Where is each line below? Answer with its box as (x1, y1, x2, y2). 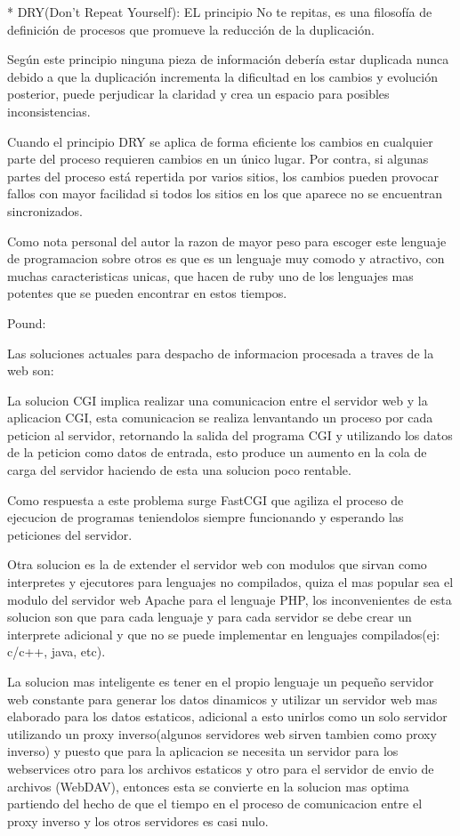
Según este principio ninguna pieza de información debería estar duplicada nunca (7, 50, 449, 68)
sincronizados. (7, 201, 83, 220)
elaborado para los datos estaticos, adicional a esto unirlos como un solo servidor (7, 707, 448, 726)
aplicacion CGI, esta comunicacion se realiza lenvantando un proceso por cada (7, 408, 433, 427)
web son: (7, 361, 54, 380)
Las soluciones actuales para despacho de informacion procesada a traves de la (7, 343, 434, 362)
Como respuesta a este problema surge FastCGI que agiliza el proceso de (7, 490, 404, 509)
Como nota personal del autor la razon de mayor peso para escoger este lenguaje (7, 231, 447, 250)
